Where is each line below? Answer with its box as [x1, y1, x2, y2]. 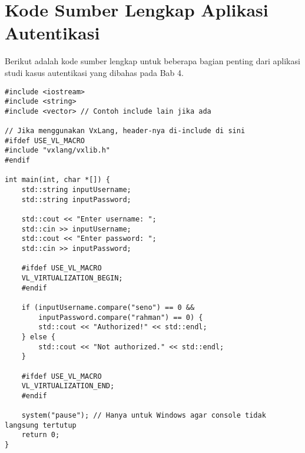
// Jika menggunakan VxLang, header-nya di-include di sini [5, 127, 246, 135]
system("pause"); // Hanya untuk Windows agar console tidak [21, 411, 266, 420]
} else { [21, 332, 55, 341]
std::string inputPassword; [21, 195, 131, 204]
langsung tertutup [5, 421, 77, 429]
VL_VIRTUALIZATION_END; [21, 382, 115, 391]
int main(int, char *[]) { [5, 176, 110, 184]
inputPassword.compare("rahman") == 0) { [38, 313, 203, 322]
